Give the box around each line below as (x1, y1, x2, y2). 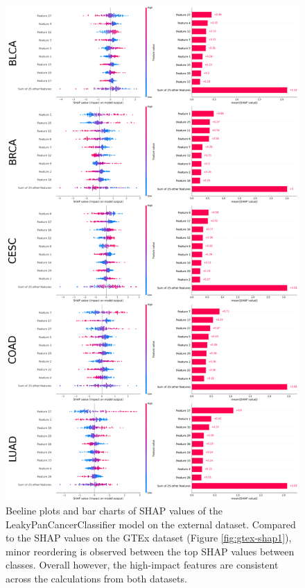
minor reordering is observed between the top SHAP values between (6, 544, 295, 558)
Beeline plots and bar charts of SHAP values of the (6, 503, 223, 517)
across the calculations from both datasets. (6, 571, 187, 585)
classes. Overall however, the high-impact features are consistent (6, 557, 279, 572)
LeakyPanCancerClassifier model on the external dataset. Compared (6, 516, 296, 531)
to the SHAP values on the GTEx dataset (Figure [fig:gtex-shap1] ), (6, 530, 292, 545)
